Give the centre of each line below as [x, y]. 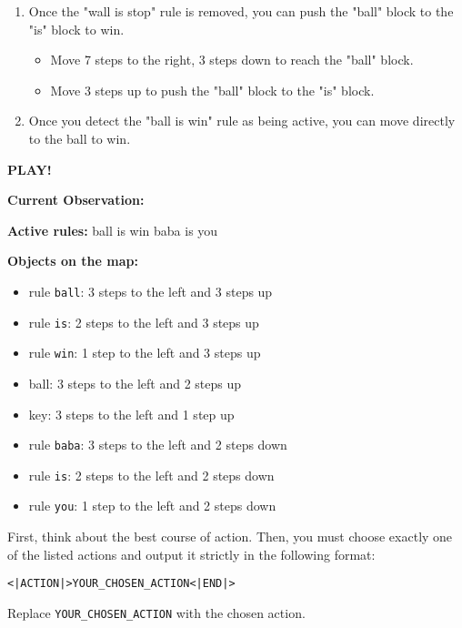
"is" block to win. [76, 29]
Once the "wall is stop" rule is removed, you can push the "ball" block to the [241, 11]
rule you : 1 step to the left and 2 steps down [152, 506]
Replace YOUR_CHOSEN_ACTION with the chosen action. [156, 612]
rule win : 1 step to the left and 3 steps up [145, 353]
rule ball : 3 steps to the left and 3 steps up [151, 291]
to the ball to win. [80, 138]
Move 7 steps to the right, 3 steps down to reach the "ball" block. [232, 60]
